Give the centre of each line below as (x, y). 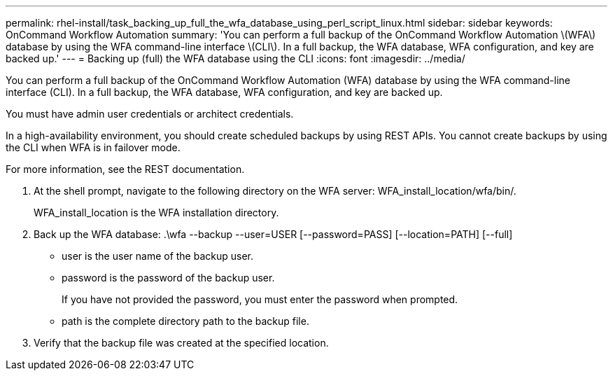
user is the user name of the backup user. (158, 256)
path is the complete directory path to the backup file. (185, 321)
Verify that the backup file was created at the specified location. (181, 343)
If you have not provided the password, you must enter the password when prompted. (260, 299)
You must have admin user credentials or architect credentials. (150, 114)
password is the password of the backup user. (168, 278)
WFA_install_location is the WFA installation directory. (156, 213)
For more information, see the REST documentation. (125, 169)
